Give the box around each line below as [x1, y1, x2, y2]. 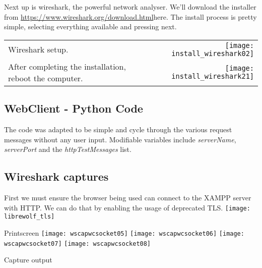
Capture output [4, 254, 52, 265]
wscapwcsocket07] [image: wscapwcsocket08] [4, 240, 151, 247]
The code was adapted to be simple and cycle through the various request [4, 124, 232, 134]
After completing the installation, [8, 60, 126, 72]
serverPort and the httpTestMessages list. [4, 144, 132, 154]
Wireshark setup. [8, 43, 69, 56]
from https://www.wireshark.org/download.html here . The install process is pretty [4, 11, 257, 22]
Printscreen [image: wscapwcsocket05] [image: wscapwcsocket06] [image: [4, 227, 244, 238]
